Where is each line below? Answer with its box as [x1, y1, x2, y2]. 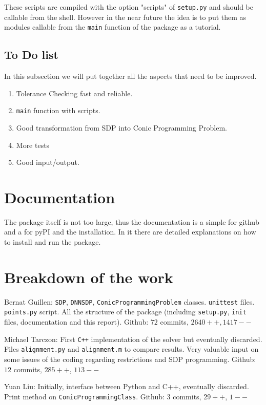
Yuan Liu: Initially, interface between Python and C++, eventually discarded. [4, 381, 249, 392]
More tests [16, 139, 50, 150]
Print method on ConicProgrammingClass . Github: [4, 391, 165, 401]
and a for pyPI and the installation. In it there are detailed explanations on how [4, 226, 256, 237]
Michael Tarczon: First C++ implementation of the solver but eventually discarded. [4, 333, 262, 344]
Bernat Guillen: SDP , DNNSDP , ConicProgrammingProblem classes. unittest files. [4, 296, 255, 307]
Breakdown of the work [4, 266, 173, 287]
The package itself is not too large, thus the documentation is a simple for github [4, 216, 259, 227]
